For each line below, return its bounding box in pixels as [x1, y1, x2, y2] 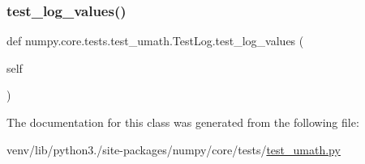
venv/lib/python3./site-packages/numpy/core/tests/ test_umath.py [6, 141, 341, 158]
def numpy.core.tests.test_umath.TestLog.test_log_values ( [6, 32, 304, 49]
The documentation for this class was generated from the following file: [6, 114, 359, 130]
